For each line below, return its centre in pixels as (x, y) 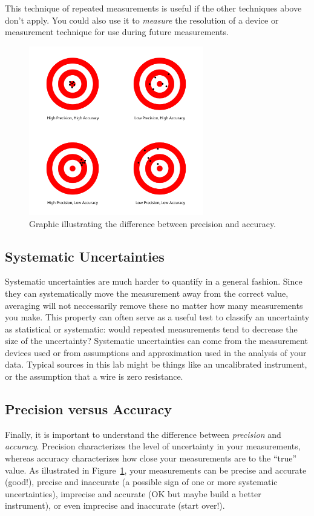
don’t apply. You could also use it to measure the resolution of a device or (142, 20)
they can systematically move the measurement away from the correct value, (147, 293)
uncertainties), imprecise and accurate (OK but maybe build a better (133, 493)
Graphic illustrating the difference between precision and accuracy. (153, 223)
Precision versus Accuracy (88, 409)
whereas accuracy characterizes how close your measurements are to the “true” (151, 458)
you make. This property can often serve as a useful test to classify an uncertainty (157, 317)
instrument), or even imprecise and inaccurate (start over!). (115, 505)
